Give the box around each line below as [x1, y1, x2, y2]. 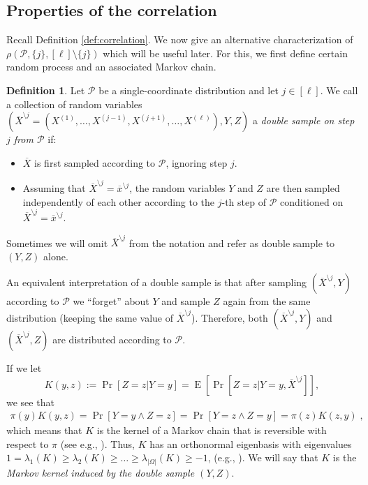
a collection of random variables [6, 96, 142, 111]
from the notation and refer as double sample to [128, 235, 335, 250]
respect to [6, 436, 49, 451]
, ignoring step [165, 155, 228, 170]
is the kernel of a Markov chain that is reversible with [96, 423, 327, 438]
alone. [43, 248, 68, 263]
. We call [320, 82, 358, 97]
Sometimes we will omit [6, 235, 108, 250]
